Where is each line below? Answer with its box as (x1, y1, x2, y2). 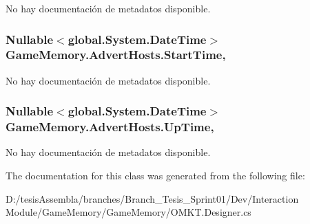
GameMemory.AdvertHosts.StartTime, (6, 46, 226, 63)
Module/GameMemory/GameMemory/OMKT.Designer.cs (6, 205, 251, 219)
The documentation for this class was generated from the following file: (6, 168, 305, 183)
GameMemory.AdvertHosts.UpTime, (6, 118, 214, 135)
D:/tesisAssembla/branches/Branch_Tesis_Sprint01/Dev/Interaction (6, 191, 299, 205)
